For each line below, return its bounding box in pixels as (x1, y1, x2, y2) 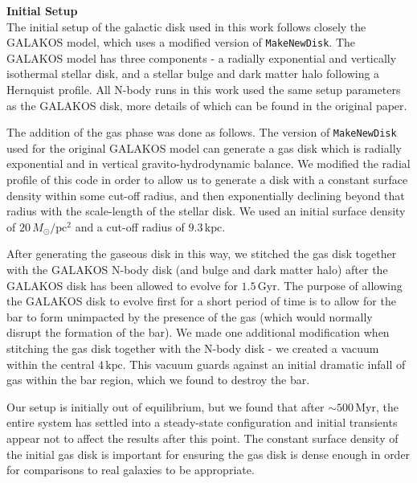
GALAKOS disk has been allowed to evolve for (6, 276, 238, 293)
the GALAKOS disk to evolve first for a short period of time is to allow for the (6, 293, 396, 309)
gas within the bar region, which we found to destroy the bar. (6, 371, 310, 388)
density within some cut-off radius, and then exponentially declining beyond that (6, 186, 405, 203)
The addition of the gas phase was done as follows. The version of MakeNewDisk (6, 124, 397, 141)
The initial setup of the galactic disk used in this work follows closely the (6, 18, 366, 35)
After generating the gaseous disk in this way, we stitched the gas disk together (6, 245, 397, 262)
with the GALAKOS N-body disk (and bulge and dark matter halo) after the (6, 261, 388, 278)
